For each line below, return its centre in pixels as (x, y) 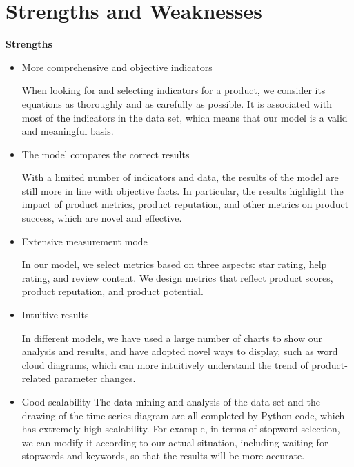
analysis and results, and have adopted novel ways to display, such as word (180, 351)
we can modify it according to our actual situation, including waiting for (175, 442)
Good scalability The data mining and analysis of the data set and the (171, 401)
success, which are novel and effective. (102, 218)
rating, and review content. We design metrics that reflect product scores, (177, 277)
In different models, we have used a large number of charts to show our (172, 337)
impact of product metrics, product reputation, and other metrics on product (185, 204)
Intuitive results (55, 315)
